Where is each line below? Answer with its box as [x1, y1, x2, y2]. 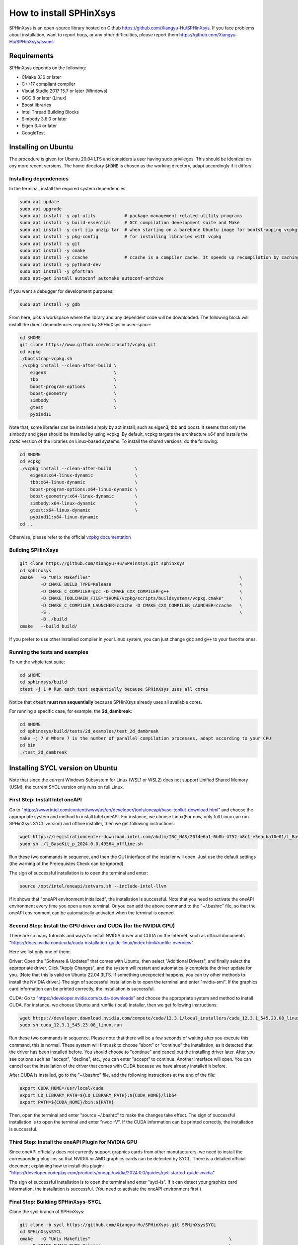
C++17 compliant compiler [21, 81, 75, 87]
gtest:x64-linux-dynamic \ [30, 507, 138, 513]
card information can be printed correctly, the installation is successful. [9, 986, 155, 992]
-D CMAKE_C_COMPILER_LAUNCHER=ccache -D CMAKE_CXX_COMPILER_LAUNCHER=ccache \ [40, 603, 243, 608]
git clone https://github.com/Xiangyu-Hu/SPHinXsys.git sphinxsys [19, 561, 185, 566]
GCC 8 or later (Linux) [21, 95, 67, 101]
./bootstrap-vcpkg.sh [19, 356, 73, 361]
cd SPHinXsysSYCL [19, 1229, 62, 1235]
